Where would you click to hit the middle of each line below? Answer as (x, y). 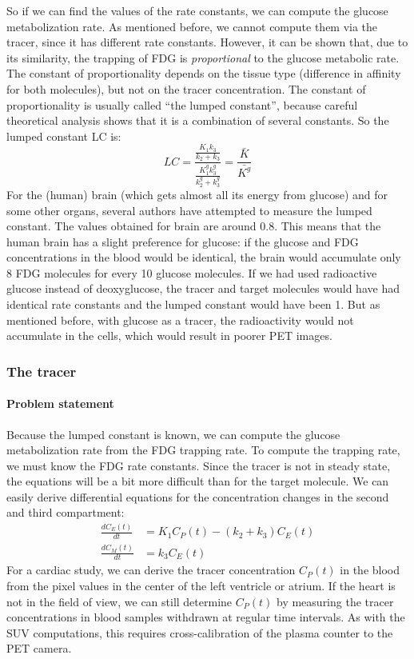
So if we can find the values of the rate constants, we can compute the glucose (197, 10)
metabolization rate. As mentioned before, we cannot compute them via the (192, 26)
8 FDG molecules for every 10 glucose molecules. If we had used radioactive (192, 272)
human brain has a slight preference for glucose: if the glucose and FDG (183, 241)
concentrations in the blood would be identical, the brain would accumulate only (204, 257)
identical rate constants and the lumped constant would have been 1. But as (193, 304)
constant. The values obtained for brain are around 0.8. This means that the (194, 226)
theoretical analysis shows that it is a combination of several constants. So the (198, 120)
